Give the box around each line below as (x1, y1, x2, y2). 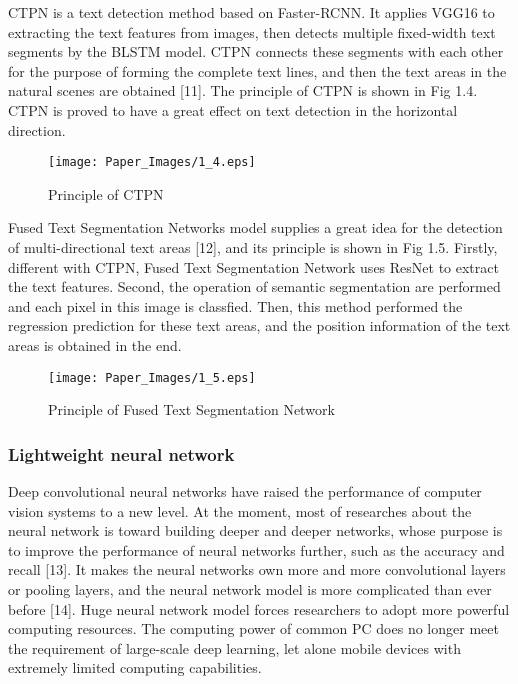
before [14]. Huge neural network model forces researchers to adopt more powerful (8, 598, 510, 619)
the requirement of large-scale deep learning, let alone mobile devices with (8, 637, 461, 658)
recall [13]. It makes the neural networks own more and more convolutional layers (8, 559, 506, 580)
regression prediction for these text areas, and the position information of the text (8, 315, 511, 336)
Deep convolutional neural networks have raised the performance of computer (8, 481, 482, 502)
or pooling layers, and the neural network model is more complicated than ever (8, 579, 492, 599)
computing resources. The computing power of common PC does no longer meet (8, 618, 499, 639)
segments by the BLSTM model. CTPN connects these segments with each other (8, 41, 504, 62)
